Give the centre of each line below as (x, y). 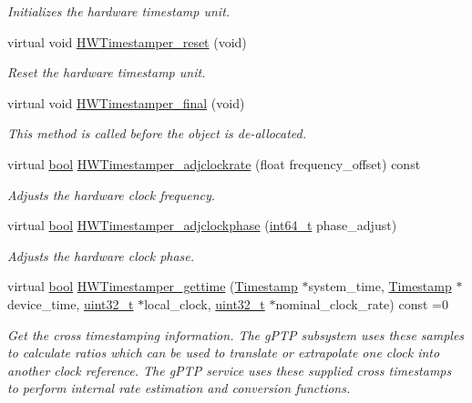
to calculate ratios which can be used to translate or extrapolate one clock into (224, 353)
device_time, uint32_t (71, 303)
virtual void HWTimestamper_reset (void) (127, 41)
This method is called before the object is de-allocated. (157, 133)
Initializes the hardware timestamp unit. (119, 11)
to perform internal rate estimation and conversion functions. (179, 388)
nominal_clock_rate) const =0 (362, 303)
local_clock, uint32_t (205, 303)
